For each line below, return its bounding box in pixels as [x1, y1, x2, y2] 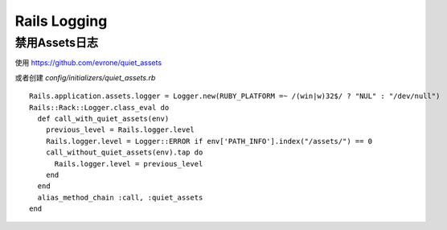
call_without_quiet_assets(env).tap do [45, 148, 203, 157]
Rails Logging [14, 12, 108, 30]
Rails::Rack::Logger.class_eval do [29, 103, 170, 112]
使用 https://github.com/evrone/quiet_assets [14, 58, 162, 68]
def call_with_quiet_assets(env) [37, 113, 170, 123]
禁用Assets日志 [14, 35, 99, 50]
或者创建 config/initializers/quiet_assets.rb [14, 72, 156, 82]
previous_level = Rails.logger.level [45, 125, 195, 134]
